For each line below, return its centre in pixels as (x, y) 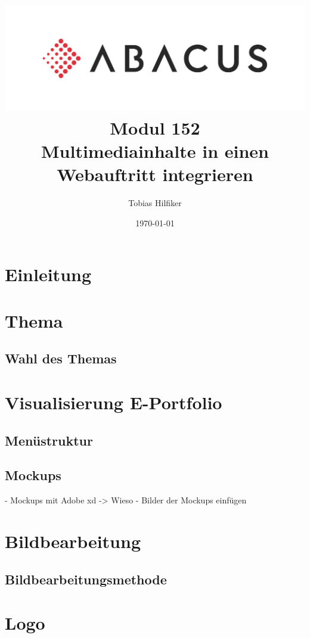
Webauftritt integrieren (155, 174)
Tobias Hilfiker (155, 203)
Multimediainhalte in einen (155, 151)
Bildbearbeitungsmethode (86, 579)
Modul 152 (155, 128)
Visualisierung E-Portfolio (114, 402)
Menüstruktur (49, 440)
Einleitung (48, 274)
